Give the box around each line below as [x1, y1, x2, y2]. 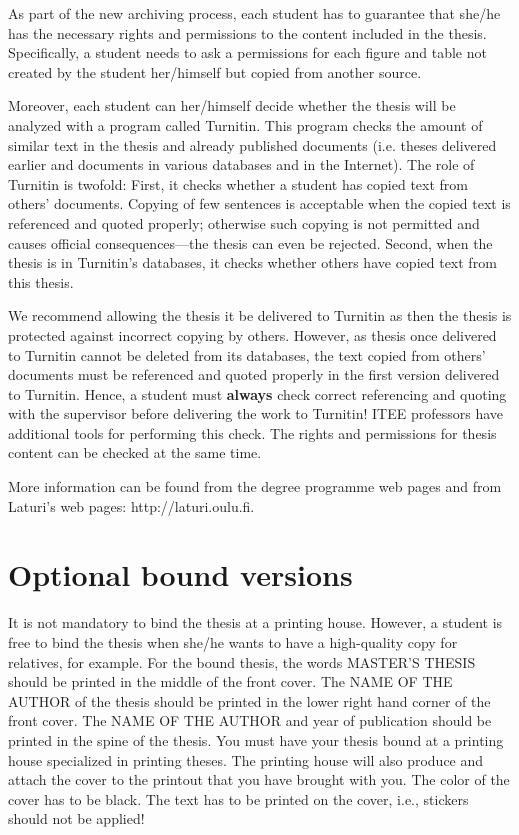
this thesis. [8, 271, 74, 292]
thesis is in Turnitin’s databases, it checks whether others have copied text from [8, 252, 497, 273]
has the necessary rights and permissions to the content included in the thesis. [8, 22, 487, 43]
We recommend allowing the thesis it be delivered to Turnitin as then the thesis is [8, 305, 512, 326]
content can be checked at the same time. [8, 442, 262, 463]
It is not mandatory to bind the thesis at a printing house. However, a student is [8, 612, 503, 633]
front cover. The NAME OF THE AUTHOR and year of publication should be [8, 710, 492, 731]
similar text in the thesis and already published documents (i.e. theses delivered [8, 134, 497, 155]
